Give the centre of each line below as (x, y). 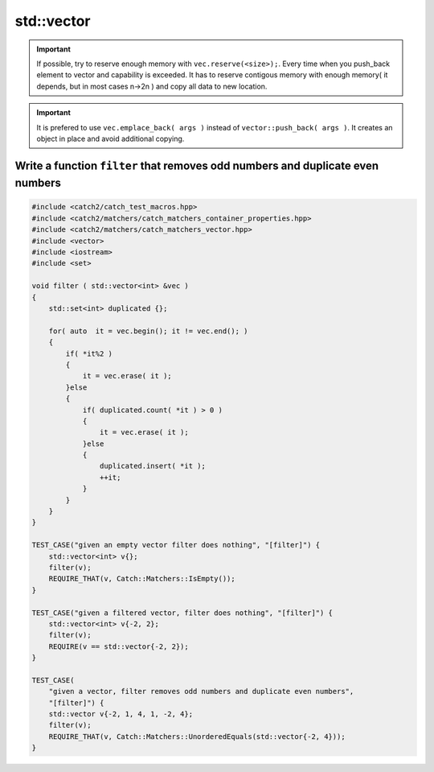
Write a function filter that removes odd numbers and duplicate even (197, 165)
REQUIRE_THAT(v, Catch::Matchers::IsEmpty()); (142, 579)
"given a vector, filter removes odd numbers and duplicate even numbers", (201, 691)
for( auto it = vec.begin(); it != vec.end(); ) (148, 331)
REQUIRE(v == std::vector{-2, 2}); (119, 646)
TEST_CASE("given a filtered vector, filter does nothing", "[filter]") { (182, 613)
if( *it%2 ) (89, 353)
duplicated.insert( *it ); (153, 466)
